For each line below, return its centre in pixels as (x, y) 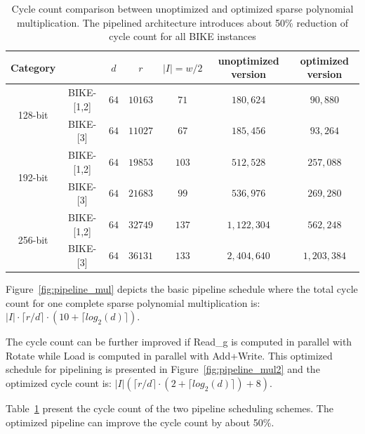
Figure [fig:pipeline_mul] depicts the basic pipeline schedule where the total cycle (182, 289)
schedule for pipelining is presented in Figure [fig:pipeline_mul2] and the (163, 369)
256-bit (33, 239)
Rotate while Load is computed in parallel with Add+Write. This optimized (169, 355)
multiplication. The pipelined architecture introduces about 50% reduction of (182, 22)
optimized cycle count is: (59, 383)
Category (33, 67)
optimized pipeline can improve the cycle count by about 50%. (140, 422)
